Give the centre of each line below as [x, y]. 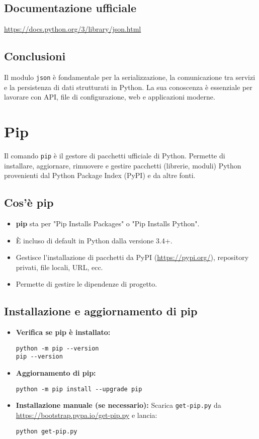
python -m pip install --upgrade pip [79, 389]
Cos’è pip [29, 202]
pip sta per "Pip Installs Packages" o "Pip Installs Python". [108, 224]
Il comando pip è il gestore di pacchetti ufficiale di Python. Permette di [115, 155]
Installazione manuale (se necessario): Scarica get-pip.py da [118, 405]
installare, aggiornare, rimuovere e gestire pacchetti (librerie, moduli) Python [123, 165]
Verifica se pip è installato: [63, 332]
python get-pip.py [47, 431]
